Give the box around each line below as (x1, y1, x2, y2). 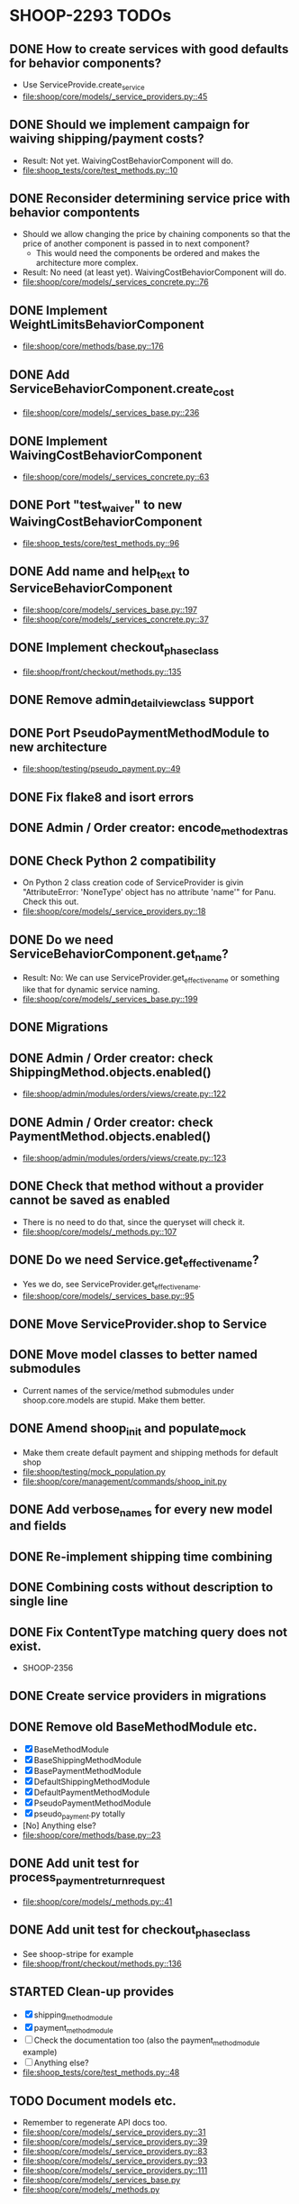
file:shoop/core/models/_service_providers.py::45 (22, 91, 208, 102)
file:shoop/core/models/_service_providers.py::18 (22, 906, 206, 917)
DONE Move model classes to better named (9, 1347, 258, 1362)
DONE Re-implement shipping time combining (9, 1549, 273, 1564)
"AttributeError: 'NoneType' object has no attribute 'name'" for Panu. (22, 887, 276, 898)
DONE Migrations (9, 1020, 109, 1035)
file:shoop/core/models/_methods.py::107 (22, 1226, 177, 1237)
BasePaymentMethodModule (33, 1766, 142, 1777)
